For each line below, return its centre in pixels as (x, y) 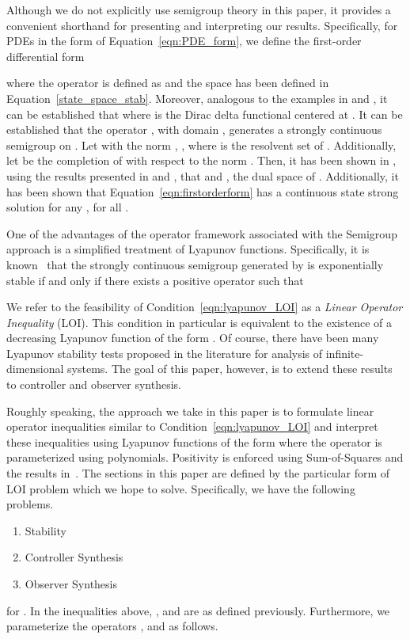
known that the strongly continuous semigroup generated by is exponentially (195, 264)
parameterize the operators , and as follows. (112, 626)
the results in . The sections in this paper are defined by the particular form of (198, 473)
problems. (30, 504)
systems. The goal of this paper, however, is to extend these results (230, 369)
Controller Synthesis (74, 557)
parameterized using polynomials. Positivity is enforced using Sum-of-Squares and (205, 457)
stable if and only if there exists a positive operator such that (155, 280)
